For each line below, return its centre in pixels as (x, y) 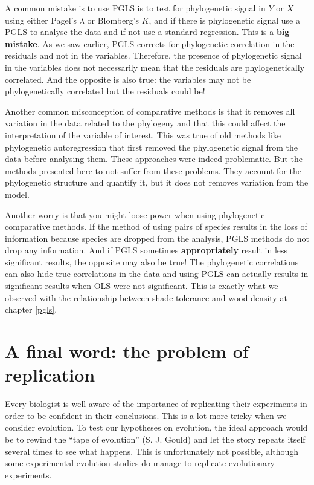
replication (50, 375)
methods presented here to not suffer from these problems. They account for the (153, 170)
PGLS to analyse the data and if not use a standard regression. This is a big (147, 32)
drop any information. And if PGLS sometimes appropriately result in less (146, 250)
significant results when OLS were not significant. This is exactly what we (142, 286)
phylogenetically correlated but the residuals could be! (105, 91)
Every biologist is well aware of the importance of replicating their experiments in (156, 404)
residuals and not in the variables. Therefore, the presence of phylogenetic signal (153, 55)
